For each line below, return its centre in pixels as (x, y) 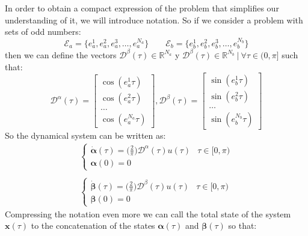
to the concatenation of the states (93, 225)
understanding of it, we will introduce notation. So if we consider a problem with (154, 20)
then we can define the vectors (61, 54)
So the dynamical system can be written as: (85, 135)
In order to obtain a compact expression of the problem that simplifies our (142, 8)
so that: (242, 225)
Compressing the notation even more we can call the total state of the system (148, 213)
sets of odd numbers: (43, 32)
